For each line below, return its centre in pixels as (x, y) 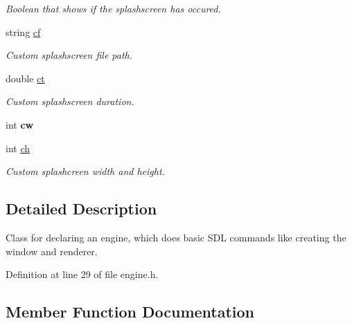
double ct (25, 78)
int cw (20, 124)
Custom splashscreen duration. (70, 101)
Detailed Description (81, 209)
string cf (23, 31)
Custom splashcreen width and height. (85, 171)
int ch (18, 148)
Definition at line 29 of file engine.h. (82, 274)
